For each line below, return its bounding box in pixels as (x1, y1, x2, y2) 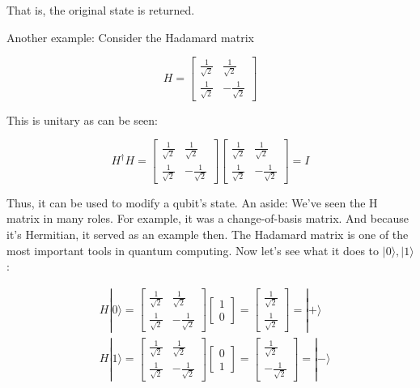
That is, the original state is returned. (6, 2, 195, 18)
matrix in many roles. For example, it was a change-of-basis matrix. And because (6, 210, 409, 227)
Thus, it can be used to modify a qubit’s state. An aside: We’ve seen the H (6, 194, 378, 211)
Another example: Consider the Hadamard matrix (6, 28, 254, 45)
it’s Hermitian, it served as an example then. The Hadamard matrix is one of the (6, 225, 409, 242)
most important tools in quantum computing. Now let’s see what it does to (6, 241, 380, 258)
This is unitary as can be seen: (6, 111, 158, 128)
